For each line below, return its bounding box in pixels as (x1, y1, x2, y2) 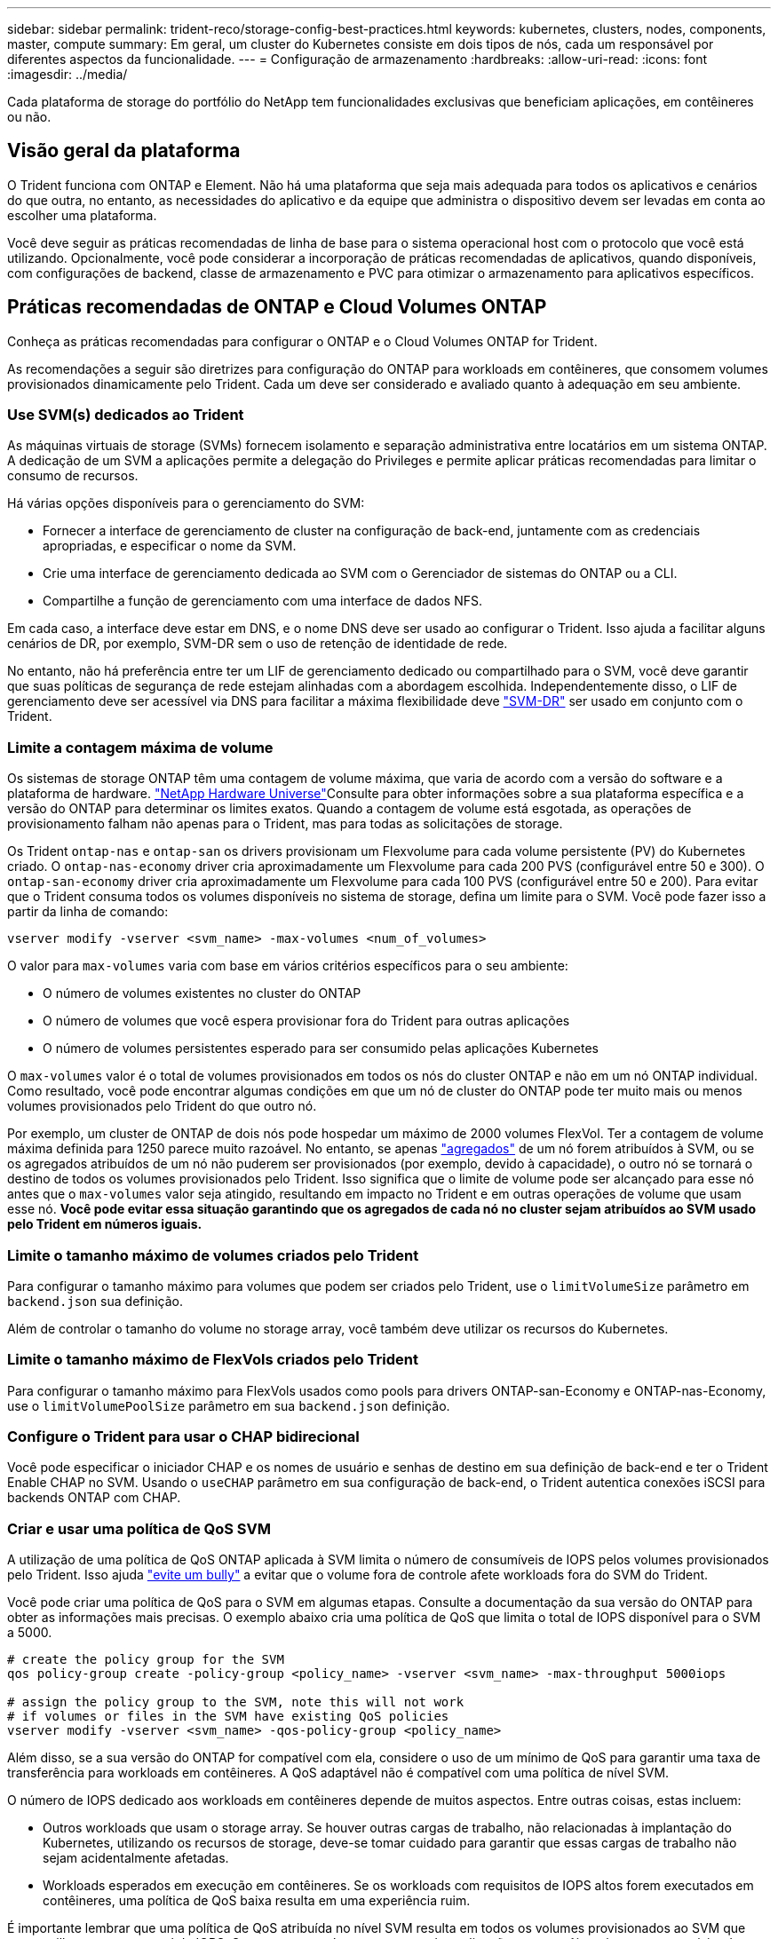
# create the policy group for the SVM (7, 1652, 284, 1667)
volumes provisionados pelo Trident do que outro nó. (7, 1098, 317, 1114)
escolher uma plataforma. (7, 207, 157, 223)
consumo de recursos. (7, 468, 139, 484)
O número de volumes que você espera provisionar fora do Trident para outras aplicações (43, 1013, 570, 1029)
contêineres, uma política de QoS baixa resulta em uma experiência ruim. (43, 1893, 471, 1909)
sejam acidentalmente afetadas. (43, 1850, 229, 1866)
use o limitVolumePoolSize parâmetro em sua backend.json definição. (7, 1397, 450, 1413)
